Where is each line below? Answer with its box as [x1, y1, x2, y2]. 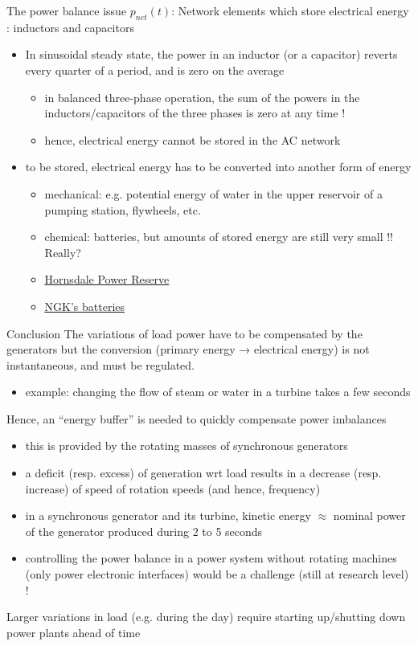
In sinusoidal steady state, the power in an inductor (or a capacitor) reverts [25, 46, 398, 63]
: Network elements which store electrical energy [171, 2, 409, 18]
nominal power [333, 507, 406, 524]
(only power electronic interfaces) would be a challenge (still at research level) [25, 566, 409, 583]
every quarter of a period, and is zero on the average [25, 61, 285, 78]
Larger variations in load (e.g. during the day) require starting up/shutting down [6, 608, 406, 625]
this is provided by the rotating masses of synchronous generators [25, 437, 348, 454]
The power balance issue [6, 2, 127, 18]
